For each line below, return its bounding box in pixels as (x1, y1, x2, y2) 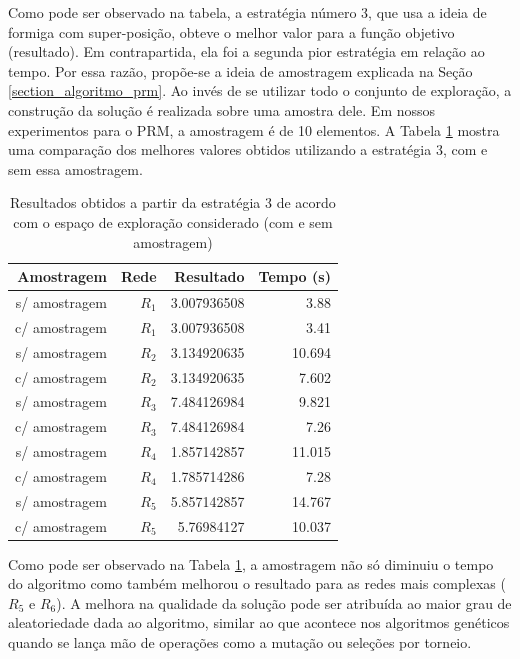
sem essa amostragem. (8, 158, 143, 179)
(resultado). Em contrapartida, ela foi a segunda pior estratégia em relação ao (8, 41, 485, 62)
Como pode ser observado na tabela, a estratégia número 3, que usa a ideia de (8, 2, 487, 22)
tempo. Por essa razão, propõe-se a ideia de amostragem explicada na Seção (8, 60, 473, 81)
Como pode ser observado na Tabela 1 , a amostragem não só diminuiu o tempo (8, 553, 494, 574)
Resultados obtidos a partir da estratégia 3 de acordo (10, 192, 336, 213)
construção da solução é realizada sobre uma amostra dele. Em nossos (8, 99, 436, 120)
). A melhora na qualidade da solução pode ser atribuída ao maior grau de (56, 592, 512, 613)
